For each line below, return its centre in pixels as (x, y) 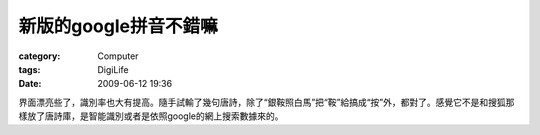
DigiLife (113, 69)
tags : (29, 69)
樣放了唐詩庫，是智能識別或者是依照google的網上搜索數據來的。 (151, 116)
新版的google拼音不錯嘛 (118, 26)
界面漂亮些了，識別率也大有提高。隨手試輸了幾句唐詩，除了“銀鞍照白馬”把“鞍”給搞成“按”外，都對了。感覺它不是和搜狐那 (266, 102)
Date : (30, 84)
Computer (118, 56)
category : (39, 56)
